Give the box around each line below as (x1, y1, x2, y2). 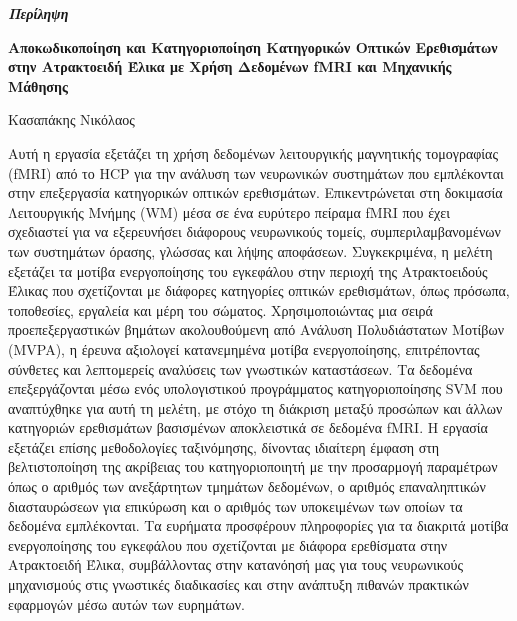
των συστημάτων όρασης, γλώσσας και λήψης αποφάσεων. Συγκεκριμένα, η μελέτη (8, 240, 493, 261)
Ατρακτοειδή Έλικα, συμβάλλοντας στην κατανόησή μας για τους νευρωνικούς (8, 554, 463, 575)
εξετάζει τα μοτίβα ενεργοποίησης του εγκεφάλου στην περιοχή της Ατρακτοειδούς (8, 260, 488, 281)
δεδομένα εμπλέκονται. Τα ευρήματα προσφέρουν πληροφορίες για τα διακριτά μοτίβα (8, 515, 509, 536)
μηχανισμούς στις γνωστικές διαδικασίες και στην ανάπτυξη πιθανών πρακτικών (8, 574, 469, 595)
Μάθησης (8, 75, 68, 96)
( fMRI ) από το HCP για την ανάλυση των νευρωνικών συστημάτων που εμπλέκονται (8, 162, 504, 183)
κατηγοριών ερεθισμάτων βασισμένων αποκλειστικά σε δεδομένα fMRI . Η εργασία (8, 417, 488, 438)
